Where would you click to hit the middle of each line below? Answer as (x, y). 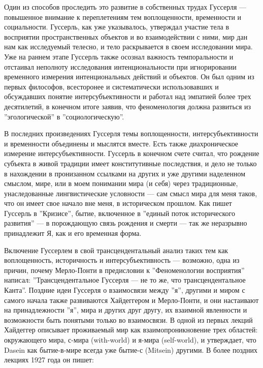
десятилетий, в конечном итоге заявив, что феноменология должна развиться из (128, 106)
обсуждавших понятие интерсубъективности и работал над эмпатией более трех (128, 96)
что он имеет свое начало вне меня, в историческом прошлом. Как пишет (118, 203)
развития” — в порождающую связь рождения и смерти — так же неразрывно (126, 223)
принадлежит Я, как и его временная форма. (73, 233)
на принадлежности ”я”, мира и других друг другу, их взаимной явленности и (126, 310)
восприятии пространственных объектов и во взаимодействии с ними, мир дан (126, 36)
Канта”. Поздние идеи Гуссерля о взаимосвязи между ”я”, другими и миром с (125, 290)
